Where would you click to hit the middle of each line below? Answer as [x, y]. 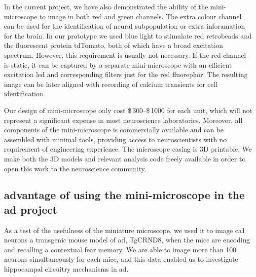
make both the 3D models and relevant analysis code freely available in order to [125, 158]
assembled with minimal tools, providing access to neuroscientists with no [115, 139]
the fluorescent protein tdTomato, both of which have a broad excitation [113, 45]
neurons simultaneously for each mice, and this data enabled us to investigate [121, 259]
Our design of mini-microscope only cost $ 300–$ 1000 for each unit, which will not [128, 110]
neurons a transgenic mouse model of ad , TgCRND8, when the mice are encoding [127, 240]
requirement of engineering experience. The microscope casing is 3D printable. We [128, 149]
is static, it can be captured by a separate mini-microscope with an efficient [118, 64]
